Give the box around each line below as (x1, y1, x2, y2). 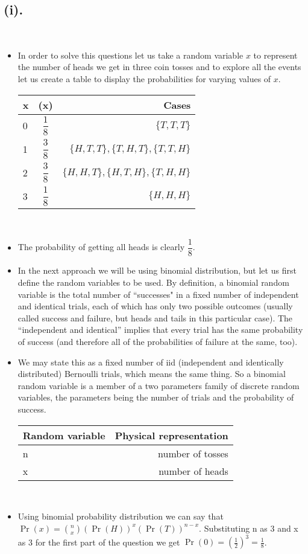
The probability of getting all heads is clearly (17, 240, 185, 253)
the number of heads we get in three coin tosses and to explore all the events (17, 60, 301, 73)
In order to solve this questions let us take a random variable (17, 48, 244, 61)
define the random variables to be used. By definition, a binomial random (17, 276, 289, 289)
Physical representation (115, 428, 228, 442)
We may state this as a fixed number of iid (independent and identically (17, 355, 284, 368)
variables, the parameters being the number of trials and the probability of (17, 391, 294, 404)
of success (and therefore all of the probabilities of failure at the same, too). (17, 335, 298, 347)
